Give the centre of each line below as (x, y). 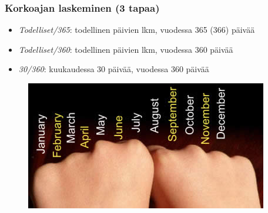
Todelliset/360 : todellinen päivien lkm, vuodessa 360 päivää (126, 49)
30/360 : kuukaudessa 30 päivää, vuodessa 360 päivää (114, 69)
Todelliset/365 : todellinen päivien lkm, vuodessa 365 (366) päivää (137, 30)
